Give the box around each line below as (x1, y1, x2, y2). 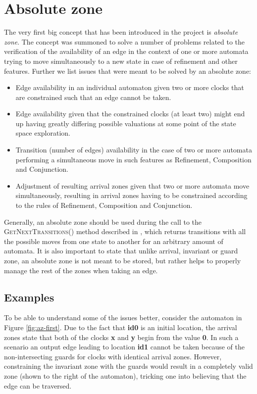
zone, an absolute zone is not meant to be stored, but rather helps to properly (4, 255, 241, 265)
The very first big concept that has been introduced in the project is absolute (4, 27, 238, 37)
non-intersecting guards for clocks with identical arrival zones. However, (4, 351, 222, 361)
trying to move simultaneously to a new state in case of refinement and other (4, 55, 238, 66)
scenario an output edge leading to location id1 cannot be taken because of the (4, 342, 245, 352)
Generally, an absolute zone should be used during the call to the (4, 216, 202, 227)
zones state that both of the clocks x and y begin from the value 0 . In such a (4, 332, 239, 342)
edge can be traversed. (4, 380, 72, 391)
